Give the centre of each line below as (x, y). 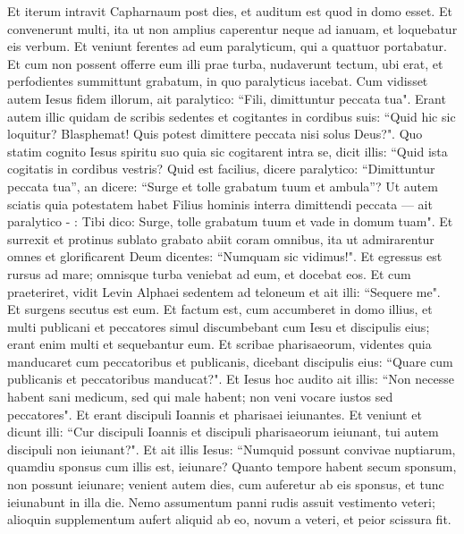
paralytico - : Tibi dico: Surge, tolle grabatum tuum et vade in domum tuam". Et (230, 221)
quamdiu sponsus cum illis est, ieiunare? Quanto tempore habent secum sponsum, (232, 466)
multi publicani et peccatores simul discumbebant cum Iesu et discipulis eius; (219, 326)
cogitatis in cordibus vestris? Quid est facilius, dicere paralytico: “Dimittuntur (221, 169)
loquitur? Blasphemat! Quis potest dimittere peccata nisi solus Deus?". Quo (215, 134)
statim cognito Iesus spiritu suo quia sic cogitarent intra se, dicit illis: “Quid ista (228, 151)
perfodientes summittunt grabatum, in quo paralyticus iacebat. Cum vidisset (218, 81)
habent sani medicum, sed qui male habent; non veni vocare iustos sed (200, 397)
